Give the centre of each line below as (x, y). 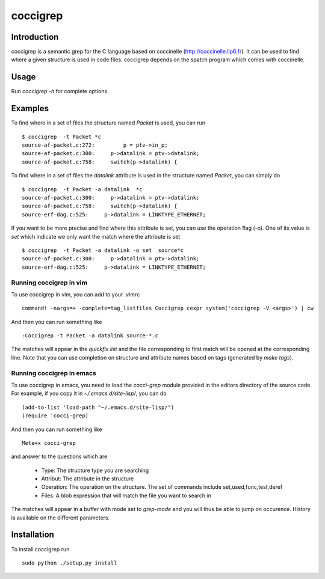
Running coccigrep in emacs (54, 373)
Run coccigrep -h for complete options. (60, 91)
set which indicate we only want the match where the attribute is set (96, 236)
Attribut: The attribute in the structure (88, 479)
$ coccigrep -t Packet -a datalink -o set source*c (103, 250)
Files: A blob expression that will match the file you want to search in (126, 495)
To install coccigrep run (40, 549)
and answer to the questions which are (59, 456)
